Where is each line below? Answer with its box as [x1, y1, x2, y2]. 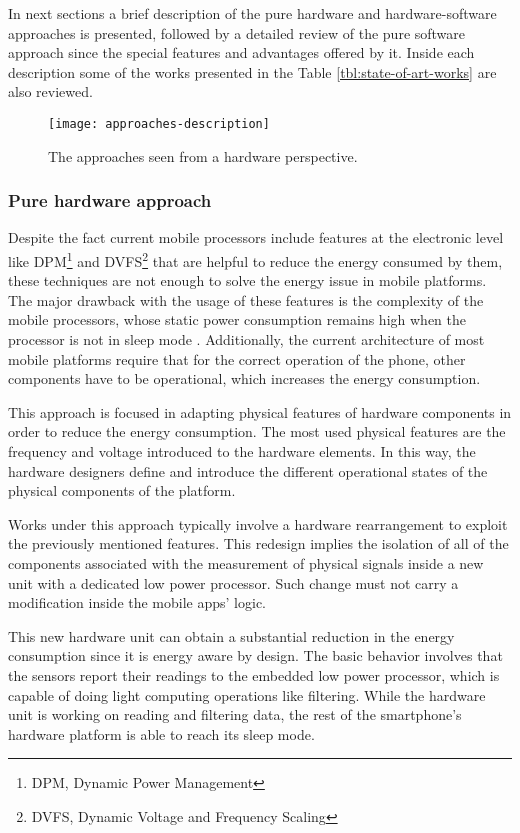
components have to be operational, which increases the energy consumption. [8, 368, 481, 389]
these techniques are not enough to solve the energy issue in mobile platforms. [8, 270, 487, 291]
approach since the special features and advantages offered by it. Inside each [8, 42, 475, 63]
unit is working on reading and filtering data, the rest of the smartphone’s [8, 704, 462, 725]
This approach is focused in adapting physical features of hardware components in [8, 401, 512, 422]
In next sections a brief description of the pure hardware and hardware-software [8, 3, 497, 23]
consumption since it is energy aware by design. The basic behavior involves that [8, 645, 503, 666]
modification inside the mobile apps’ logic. [8, 592, 267, 613]
